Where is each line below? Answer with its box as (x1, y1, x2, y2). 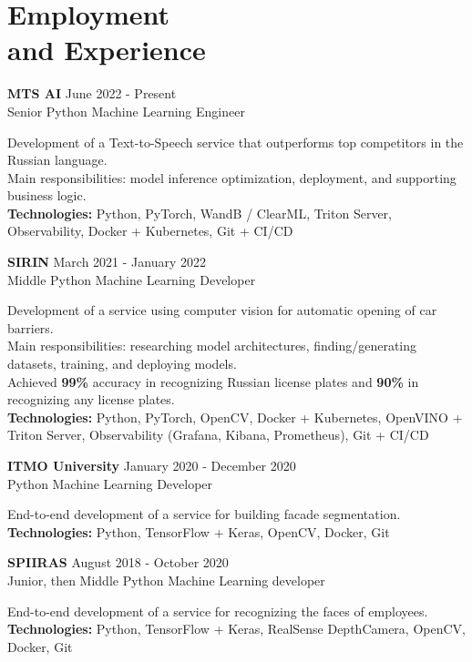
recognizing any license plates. (7, 390, 175, 409)
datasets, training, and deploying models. (7, 354, 237, 373)
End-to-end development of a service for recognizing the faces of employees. (7, 601, 428, 620)
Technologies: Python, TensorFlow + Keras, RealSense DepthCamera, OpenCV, (7, 619, 466, 638)
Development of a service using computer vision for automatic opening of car (7, 300, 437, 320)
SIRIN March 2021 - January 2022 (7, 252, 207, 271)
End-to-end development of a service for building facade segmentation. (7, 504, 401, 524)
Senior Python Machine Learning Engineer (7, 101, 245, 120)
